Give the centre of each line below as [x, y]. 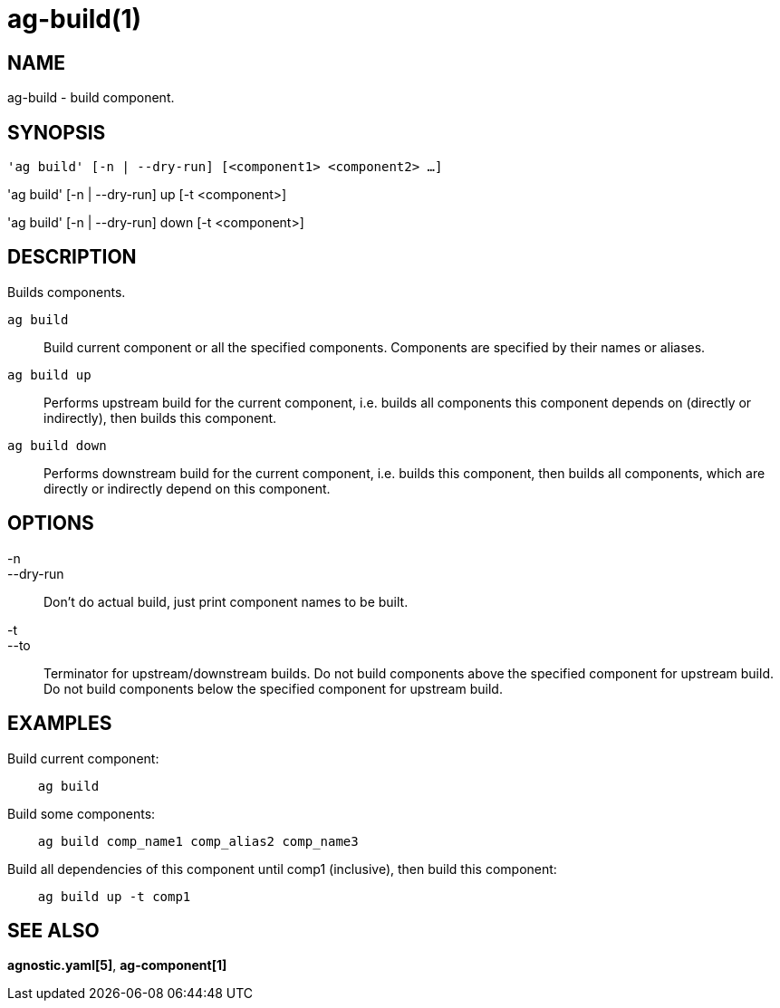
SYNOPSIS [57, 132]
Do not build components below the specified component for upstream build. [273, 688]
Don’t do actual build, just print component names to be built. [226, 601]
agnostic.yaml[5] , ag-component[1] [117, 965]
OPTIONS [51, 523]
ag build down [57, 445]
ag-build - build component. [91, 98]
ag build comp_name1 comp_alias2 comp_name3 [198, 841]
